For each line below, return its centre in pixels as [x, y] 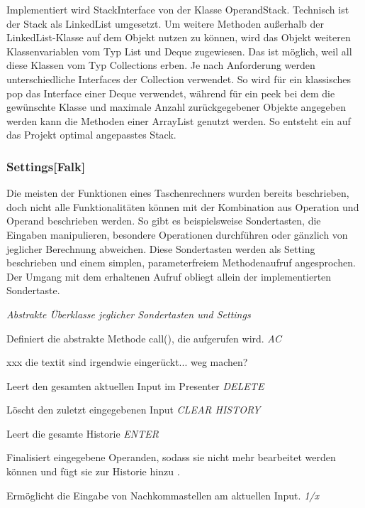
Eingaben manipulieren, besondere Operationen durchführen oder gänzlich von [177, 234]
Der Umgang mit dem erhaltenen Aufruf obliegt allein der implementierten [169, 276]
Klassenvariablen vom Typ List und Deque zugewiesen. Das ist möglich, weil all [179, 51]
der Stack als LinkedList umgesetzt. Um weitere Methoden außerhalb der [165, 23]
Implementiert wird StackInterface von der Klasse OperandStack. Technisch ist [178, 9]
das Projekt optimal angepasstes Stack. [91, 135]
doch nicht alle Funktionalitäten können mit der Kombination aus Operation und [183, 206]
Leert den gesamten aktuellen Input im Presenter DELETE [135, 385]
